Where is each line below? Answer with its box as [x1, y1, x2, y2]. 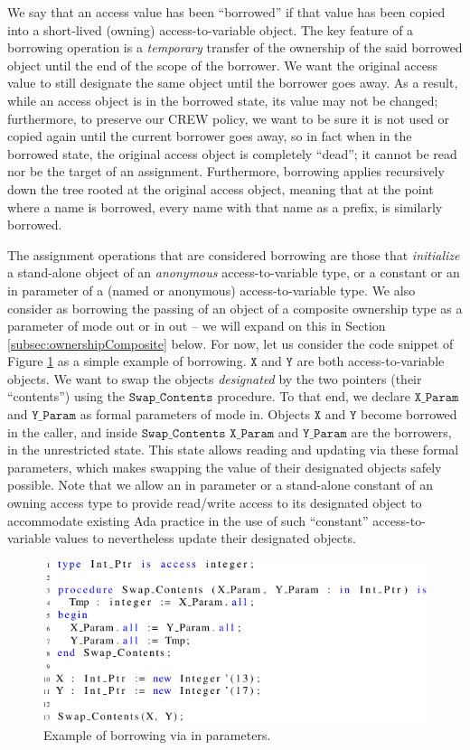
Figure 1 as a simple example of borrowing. [7, 352, 247, 370]
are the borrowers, [351, 422, 452, 441]
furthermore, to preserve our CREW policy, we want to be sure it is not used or [7, 108, 450, 127]
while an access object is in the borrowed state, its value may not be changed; [7, 90, 438, 109]
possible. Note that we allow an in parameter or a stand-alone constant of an [7, 475, 433, 494]
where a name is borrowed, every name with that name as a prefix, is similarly [7, 197, 443, 216]
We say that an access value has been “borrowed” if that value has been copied [7, 3, 446, 21]
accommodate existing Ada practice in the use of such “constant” [7, 511, 369, 530]
